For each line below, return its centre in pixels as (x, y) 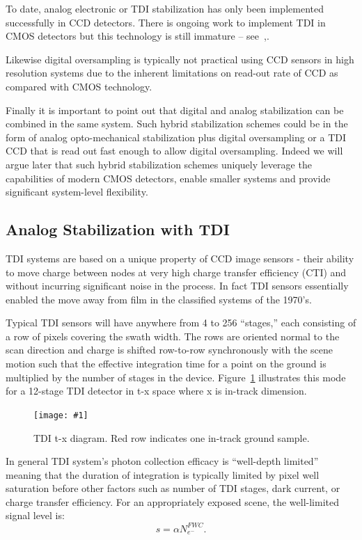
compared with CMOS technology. (79, 86)
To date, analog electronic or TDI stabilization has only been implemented (165, 8)
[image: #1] (61, 415)
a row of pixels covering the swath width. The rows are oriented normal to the (173, 336)
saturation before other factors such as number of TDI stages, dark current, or (173, 488)
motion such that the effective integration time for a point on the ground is (166, 364)
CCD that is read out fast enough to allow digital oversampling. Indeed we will (174, 151)
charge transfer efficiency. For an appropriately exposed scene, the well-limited (172, 501)
